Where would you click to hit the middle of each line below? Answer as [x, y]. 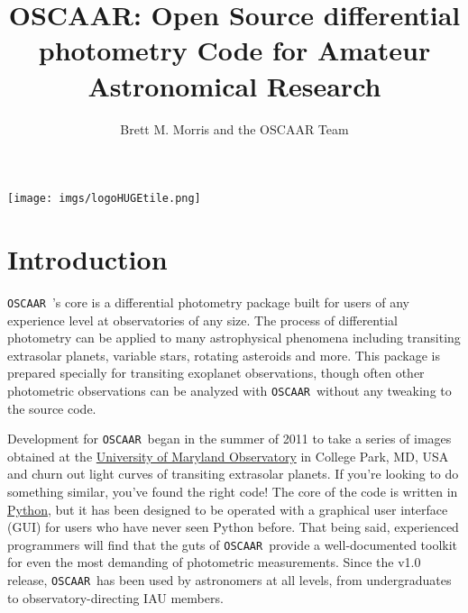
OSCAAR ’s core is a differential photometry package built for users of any [208, 302]
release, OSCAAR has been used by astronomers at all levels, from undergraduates [229, 580]
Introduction [87, 258]
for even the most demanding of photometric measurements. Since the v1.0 [214, 562]
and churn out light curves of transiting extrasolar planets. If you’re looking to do [233, 474]
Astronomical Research [234, 85]
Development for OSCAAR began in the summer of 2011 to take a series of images [229, 439]
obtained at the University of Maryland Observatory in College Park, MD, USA [228, 456]
